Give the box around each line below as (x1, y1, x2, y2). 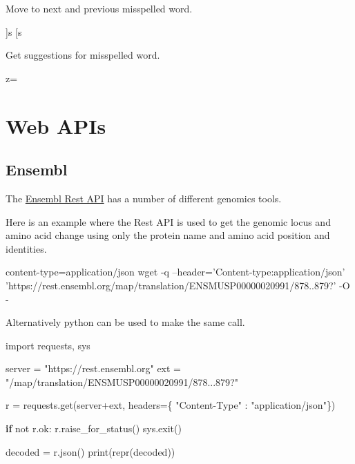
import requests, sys (6, 338, 90, 352)
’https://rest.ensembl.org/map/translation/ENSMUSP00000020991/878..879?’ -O (6, 278, 350, 292)
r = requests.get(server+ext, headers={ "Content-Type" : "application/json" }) (6, 398, 336, 412)
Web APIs (6, 111, 106, 139)
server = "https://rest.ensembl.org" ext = (6, 361, 181, 376)
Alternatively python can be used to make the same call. (6, 315, 245, 329)
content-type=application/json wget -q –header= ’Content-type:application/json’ (6, 264, 345, 279)
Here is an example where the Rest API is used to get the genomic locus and (6, 214, 331, 229)
